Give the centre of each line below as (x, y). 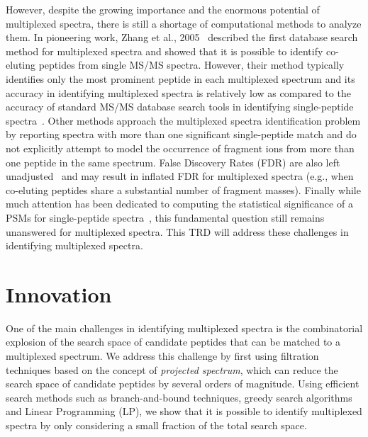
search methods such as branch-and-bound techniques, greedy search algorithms (179, 397)
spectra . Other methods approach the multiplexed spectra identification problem (183, 120)
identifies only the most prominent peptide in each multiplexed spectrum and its (180, 78)
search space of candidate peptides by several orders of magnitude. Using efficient (183, 384)
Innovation (59, 294)
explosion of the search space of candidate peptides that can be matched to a (173, 342)
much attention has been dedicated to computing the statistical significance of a (179, 204)
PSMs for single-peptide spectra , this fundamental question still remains (165, 217)
